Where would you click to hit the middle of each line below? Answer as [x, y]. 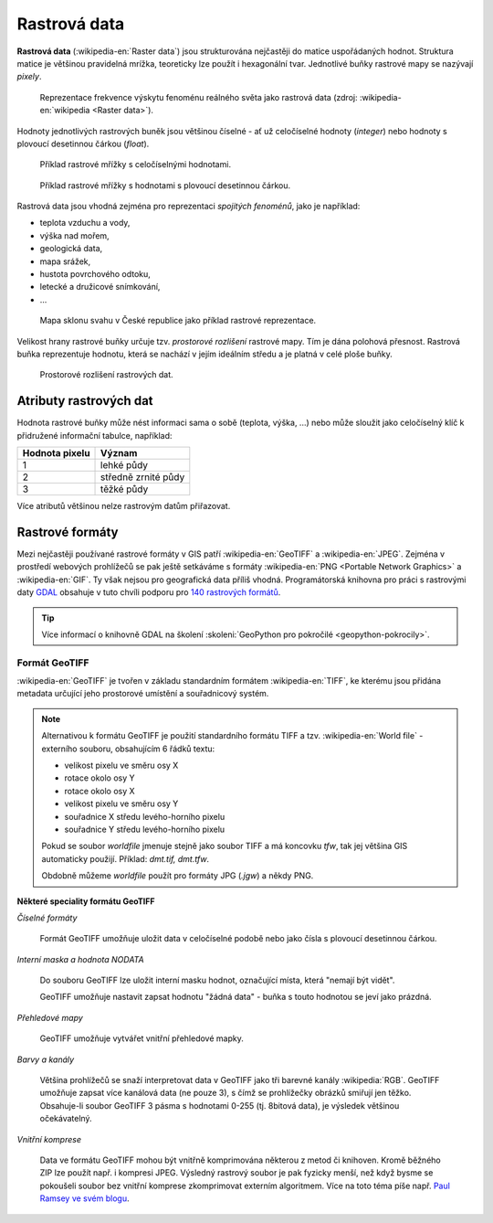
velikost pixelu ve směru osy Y [121, 803]
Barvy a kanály [46, 1059]
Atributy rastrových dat [85, 401]
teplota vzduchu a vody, [85, 223]
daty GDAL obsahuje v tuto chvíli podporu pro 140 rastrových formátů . [149, 592]
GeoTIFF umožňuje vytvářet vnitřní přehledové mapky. [142, 1038]
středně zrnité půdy [143, 477]
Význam [119, 453]
